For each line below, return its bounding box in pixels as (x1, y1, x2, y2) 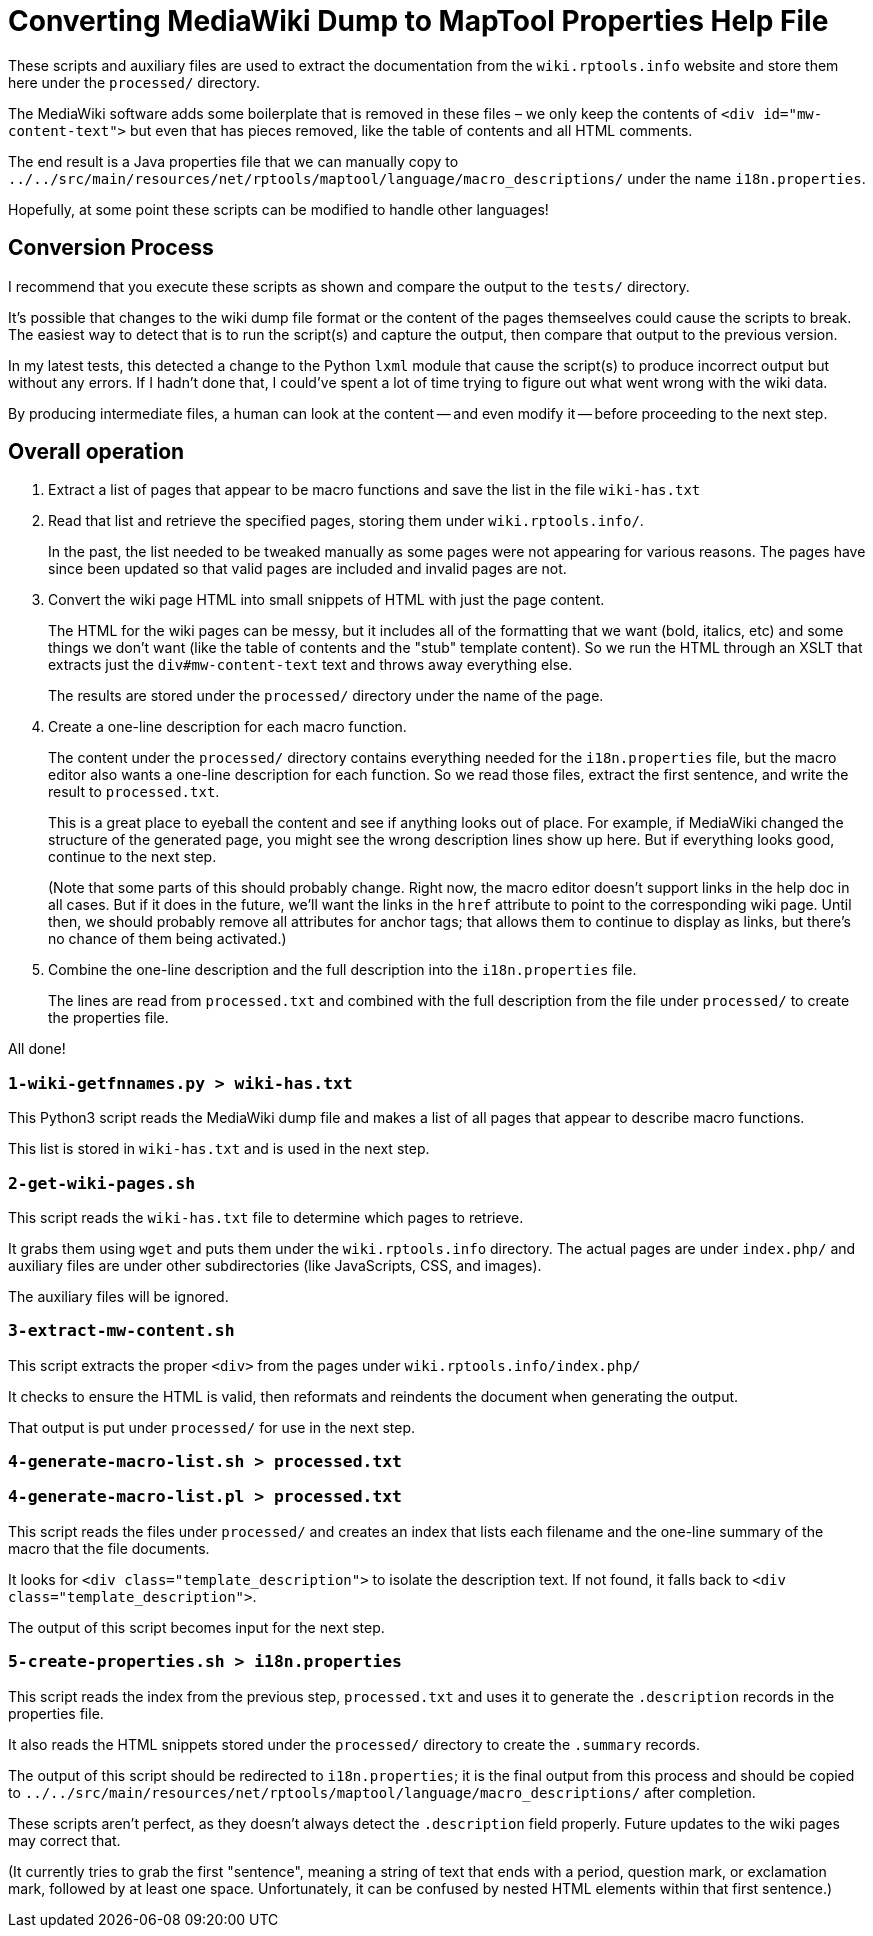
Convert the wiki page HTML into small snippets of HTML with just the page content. (48, 591, 605, 609)
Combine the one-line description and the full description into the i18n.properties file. (48, 961, 637, 979)
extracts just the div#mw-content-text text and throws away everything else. (48, 656, 573, 674)
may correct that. (8, 1831, 121, 1849)
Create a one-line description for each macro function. (48, 718, 407, 736)
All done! (8, 1040, 66, 1058)
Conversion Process (8, 235, 214, 261)
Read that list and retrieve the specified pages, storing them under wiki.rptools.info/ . (48, 512, 644, 530)
